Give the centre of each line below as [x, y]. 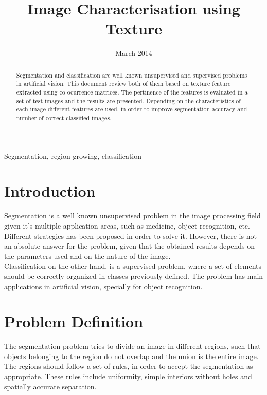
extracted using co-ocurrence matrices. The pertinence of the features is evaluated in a [132, 92]
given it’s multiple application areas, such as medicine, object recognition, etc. [127, 225]
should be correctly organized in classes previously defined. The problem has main [134, 276]
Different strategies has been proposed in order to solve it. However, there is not [130, 236]
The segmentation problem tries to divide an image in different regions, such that [132, 346]
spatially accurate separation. [50, 386]
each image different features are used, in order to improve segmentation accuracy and [132, 109]
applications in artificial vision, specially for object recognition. [103, 286]
